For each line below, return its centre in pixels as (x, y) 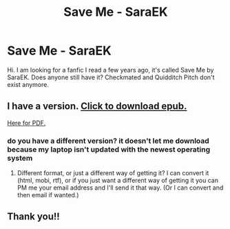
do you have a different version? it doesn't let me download (108, 141)
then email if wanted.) (48, 195)
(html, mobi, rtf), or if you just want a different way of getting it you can (118, 181)
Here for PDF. (27, 123)
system (20, 158)
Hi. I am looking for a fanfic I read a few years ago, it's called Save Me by (111, 70)
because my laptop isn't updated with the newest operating (109, 149)
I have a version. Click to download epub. (97, 107)
